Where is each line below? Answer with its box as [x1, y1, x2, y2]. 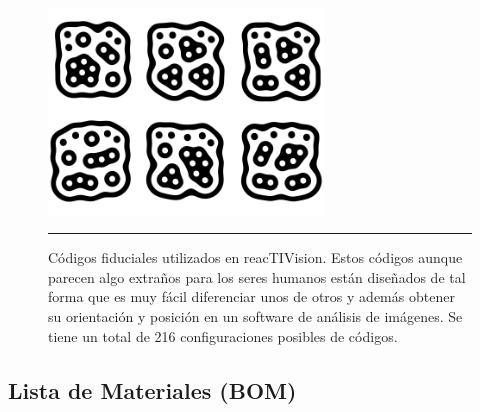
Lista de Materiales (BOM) [8, 374, 297, 405]
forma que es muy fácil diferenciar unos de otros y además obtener [48, 286, 455, 307]
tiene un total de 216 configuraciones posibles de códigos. [48, 325, 398, 346]
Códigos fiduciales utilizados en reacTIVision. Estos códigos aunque [48, 247, 463, 268]
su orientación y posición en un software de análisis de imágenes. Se [48, 306, 463, 327]
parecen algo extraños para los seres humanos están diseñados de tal [48, 266, 466, 287]
